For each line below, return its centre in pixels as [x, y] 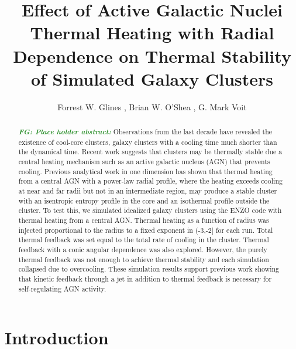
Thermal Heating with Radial [152, 33]
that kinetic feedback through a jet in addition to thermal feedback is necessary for [145, 278]
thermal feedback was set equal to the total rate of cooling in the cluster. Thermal [144, 240]
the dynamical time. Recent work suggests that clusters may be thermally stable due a [150, 152]
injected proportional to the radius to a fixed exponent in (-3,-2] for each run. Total [146, 230]
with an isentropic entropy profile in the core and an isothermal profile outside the [144, 200]
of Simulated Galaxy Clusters [152, 78]
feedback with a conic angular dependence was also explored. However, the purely [143, 249]
